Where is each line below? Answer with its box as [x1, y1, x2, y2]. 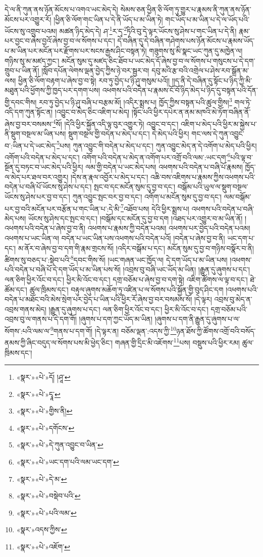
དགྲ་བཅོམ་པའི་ [211, 303, 247, 314]
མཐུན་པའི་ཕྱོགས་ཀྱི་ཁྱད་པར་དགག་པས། [5, 85, 100, 95]
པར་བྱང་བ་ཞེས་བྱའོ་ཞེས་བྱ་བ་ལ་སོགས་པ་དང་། [5, 35, 115, 46]
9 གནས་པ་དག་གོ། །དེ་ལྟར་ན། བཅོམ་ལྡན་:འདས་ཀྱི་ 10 [50, 324, 177, 336]
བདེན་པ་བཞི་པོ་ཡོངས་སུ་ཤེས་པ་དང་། [5, 181, 92, 192]
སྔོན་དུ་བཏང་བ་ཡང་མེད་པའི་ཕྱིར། [5, 162, 83, 172]
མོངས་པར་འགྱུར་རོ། [5, 14, 51, 24]
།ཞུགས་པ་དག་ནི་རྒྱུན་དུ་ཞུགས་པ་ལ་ [154, 314, 240, 324]
